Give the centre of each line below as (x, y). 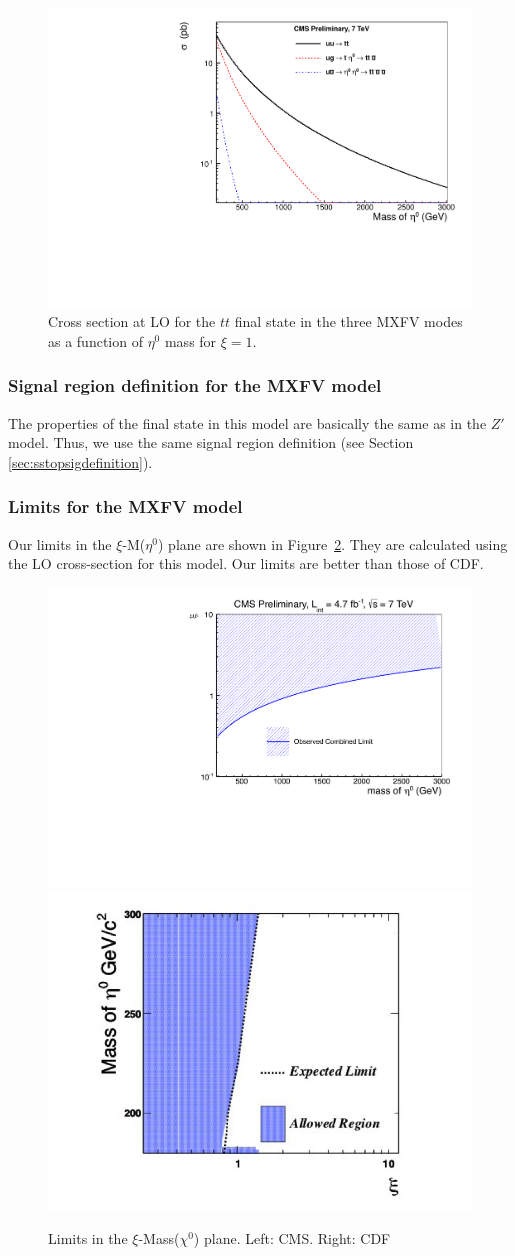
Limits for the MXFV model (125, 506)
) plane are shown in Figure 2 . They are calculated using (332, 543)
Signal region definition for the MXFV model (195, 385)
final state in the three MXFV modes (348, 321)
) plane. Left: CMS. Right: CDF (292, 1237)
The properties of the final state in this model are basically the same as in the (247, 422)
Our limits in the (60, 543)
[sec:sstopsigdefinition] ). (80, 461)
